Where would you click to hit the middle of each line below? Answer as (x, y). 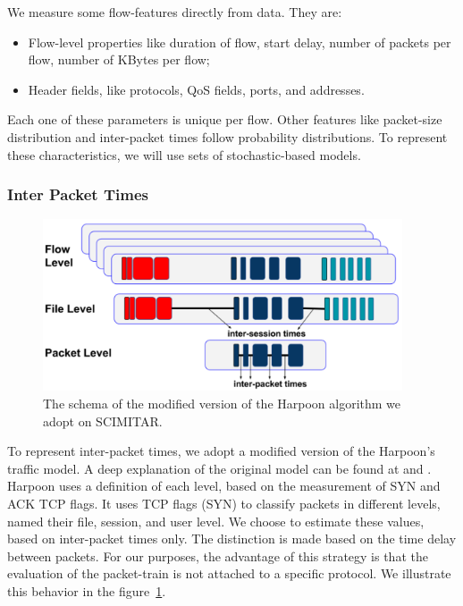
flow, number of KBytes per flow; (119, 59)
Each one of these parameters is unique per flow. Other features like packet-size (225, 119)
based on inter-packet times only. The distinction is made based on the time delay (232, 539)
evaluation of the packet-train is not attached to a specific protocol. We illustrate (229, 573)
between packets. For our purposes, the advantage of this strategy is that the (218, 555)
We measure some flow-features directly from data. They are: (175, 12)
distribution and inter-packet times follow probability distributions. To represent (227, 136)
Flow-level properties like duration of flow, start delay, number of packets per (240, 42)
